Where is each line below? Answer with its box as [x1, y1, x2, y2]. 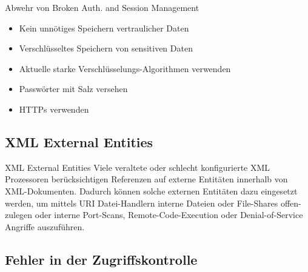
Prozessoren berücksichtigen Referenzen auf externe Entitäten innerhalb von [5, 173, 288, 185]
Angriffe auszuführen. [5, 220, 85, 233]
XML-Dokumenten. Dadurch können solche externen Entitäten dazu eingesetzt [5, 184, 298, 197]
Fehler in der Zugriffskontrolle [5, 250, 198, 268]
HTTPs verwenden [19, 102, 89, 115]
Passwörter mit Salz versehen [19, 82, 128, 95]
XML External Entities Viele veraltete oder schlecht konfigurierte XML [5, 161, 270, 173]
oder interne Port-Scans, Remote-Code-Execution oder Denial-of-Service [35, 208, 303, 221]
